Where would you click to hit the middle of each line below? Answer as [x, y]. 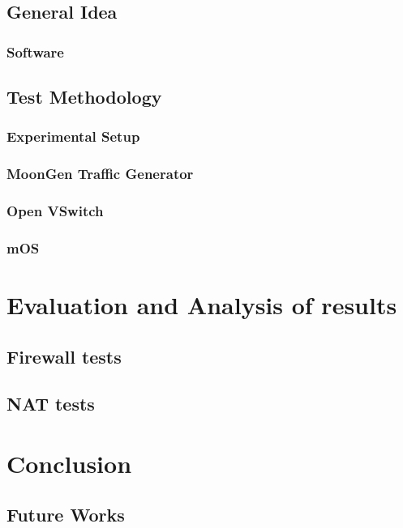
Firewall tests [64, 356]
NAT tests [51, 404]
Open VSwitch [55, 211]
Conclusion [69, 463]
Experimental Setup [73, 136]
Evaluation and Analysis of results [202, 304]
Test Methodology [84, 97]
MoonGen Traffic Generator [100, 174]
